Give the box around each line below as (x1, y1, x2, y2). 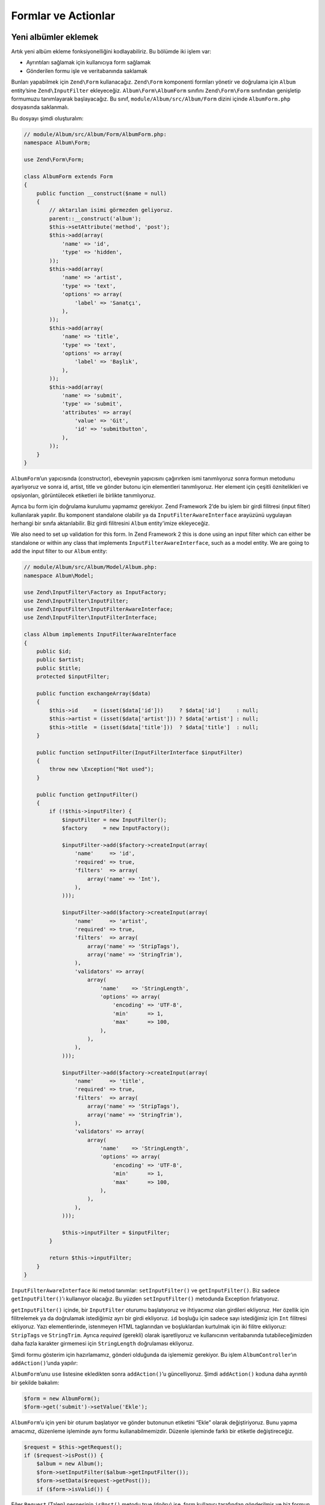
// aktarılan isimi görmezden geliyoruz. (49, 206, 173, 214)
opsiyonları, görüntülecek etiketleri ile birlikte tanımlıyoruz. (11, 491, 156, 499)
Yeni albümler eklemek (11, 32, 99, 42)
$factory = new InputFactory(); (61, 825, 170, 832)
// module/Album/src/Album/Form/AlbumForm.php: (23, 131, 167, 138)
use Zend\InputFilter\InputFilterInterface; (23, 614, 158, 621)
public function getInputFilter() (36, 791, 138, 798)
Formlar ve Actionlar (11, 9, 116, 22)
